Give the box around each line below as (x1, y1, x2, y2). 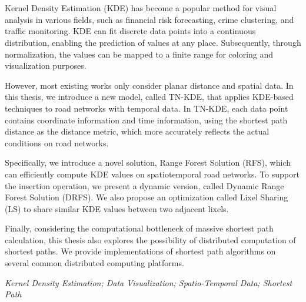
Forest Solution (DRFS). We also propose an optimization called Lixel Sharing (5, 191, 288, 203)
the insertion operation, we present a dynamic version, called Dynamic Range (5, 179, 284, 192)
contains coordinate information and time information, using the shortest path (5, 113, 288, 126)
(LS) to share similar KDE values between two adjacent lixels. (5, 202, 229, 214)
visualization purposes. (5, 59, 87, 72)
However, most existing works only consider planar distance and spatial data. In (5, 79, 294, 91)
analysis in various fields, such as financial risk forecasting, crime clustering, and (5, 13, 294, 25)
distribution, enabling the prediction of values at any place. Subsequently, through (5, 36, 301, 48)
